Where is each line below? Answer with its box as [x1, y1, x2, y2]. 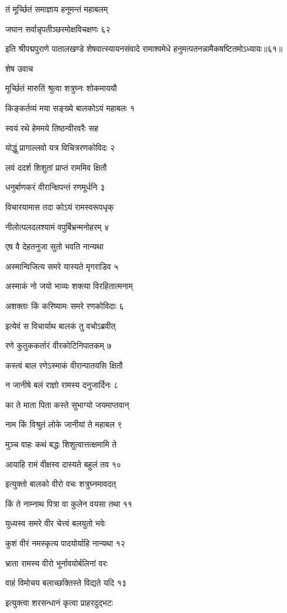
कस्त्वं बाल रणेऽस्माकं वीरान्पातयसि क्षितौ [5, 359, 123, 371]
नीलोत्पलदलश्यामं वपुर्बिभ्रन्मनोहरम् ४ [5, 220, 109, 233]
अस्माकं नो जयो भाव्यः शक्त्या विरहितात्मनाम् [5, 280, 133, 292]
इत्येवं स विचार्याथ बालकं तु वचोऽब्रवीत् [5, 319, 116, 332]
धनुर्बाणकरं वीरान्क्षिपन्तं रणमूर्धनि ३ [5, 181, 105, 193]
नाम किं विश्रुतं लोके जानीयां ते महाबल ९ [5, 418, 122, 430]
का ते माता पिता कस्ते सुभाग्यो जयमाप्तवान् [5, 398, 129, 410]
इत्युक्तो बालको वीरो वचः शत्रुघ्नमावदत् [5, 478, 116, 490]
